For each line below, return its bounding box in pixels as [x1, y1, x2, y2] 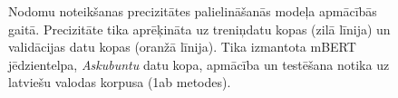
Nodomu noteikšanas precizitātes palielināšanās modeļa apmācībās [8, 2, 377, 20]
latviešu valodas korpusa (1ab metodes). [8, 73, 231, 92]
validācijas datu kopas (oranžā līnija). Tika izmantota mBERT [8, 37, 356, 56]
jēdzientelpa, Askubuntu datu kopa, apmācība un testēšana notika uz [8, 54, 390, 73]
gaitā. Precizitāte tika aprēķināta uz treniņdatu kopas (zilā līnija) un [8, 19, 391, 38]
